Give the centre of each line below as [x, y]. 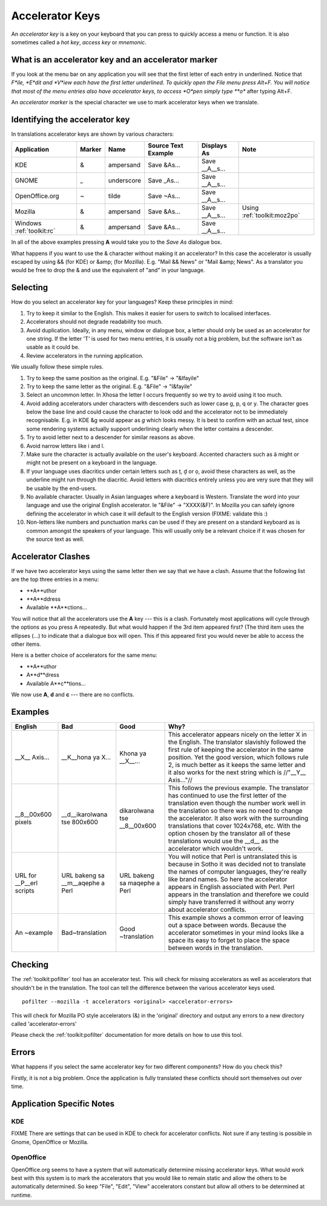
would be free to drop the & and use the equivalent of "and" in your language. [108, 270]
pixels [23, 822]
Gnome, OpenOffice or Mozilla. [50, 1142]
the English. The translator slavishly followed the [237, 742]
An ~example [34, 933]
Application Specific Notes [63, 1104]
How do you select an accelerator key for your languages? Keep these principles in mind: [122, 302]
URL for [26, 875]
